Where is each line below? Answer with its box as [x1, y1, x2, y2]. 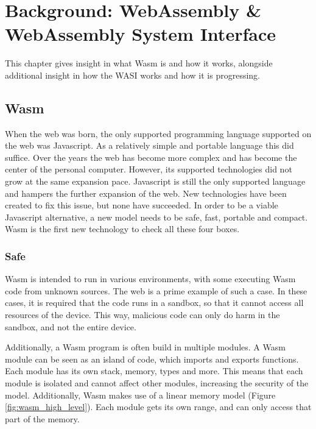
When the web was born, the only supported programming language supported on [5, 127, 312, 140]
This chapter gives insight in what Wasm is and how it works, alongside [5, 57, 273, 69]
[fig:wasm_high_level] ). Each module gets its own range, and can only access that [5, 400, 312, 413]
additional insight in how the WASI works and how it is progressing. [5, 68, 260, 81]
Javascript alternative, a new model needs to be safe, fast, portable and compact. [5, 210, 308, 223]
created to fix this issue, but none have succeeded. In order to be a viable [5, 199, 278, 211]
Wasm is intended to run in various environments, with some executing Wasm [5, 272, 296, 285]
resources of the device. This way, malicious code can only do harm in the [5, 308, 280, 321]
